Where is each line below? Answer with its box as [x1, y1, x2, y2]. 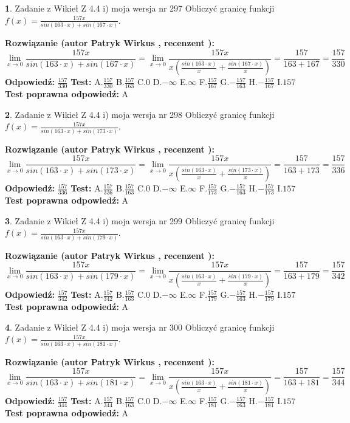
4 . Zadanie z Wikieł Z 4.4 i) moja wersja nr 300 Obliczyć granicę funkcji [5, 320, 275, 333]
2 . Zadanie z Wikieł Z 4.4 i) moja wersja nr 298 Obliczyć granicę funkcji [5, 108, 275, 120]
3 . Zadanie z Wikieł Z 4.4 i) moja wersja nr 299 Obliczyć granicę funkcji [5, 214, 275, 227]
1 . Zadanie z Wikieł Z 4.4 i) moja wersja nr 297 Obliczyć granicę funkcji [5, 2, 275, 14]
